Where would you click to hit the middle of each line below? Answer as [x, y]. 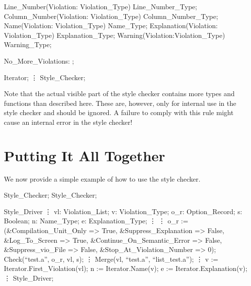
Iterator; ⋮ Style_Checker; [45, 77]
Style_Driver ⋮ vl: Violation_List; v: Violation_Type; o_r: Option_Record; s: [123, 211]
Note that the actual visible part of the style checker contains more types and [119, 93]
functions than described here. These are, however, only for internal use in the [120, 103]
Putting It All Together [85, 155]
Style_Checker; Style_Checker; [50, 195]
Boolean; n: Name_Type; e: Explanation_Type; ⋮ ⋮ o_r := [96, 221]
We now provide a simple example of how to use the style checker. [102, 178]
